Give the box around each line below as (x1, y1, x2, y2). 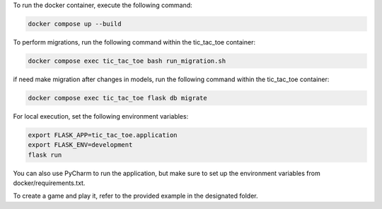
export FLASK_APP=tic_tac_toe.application (28, 131, 178, 139)
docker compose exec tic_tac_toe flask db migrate (28, 94, 208, 102)
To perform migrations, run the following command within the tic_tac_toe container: (13, 37, 256, 46)
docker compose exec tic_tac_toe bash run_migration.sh (28, 56, 226, 65)
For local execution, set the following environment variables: (13, 112, 189, 120)
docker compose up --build (28, 20, 122, 28)
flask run (28, 150, 62, 159)
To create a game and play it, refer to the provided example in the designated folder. (13, 191, 258, 201)
